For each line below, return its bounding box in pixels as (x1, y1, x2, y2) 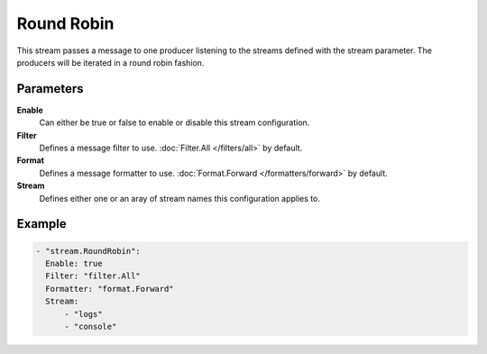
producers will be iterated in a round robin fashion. (16, 57, 205, 68)
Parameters (16, 81, 84, 96)
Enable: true (45, 258, 103, 268)
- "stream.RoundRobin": (35, 246, 142, 256)
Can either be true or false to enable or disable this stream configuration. (39, 117, 310, 128)
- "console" (64, 321, 117, 331)
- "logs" (64, 309, 103, 319)
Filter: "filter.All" (45, 271, 142, 281)
